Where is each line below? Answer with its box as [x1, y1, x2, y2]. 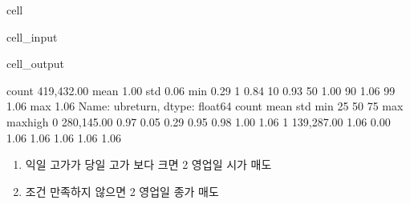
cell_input [6, 28, 58, 45]
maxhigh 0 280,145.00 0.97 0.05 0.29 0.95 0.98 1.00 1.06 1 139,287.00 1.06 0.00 [6, 113, 391, 130]
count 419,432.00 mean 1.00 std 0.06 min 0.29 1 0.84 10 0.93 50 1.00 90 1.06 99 [6, 82, 396, 98]
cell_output [6, 55, 64, 72]
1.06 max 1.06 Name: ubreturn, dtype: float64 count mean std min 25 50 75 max [6, 98, 404, 114]
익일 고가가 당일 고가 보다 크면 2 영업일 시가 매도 [25, 156, 272, 173]
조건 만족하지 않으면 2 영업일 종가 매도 [25, 182, 219, 199]
